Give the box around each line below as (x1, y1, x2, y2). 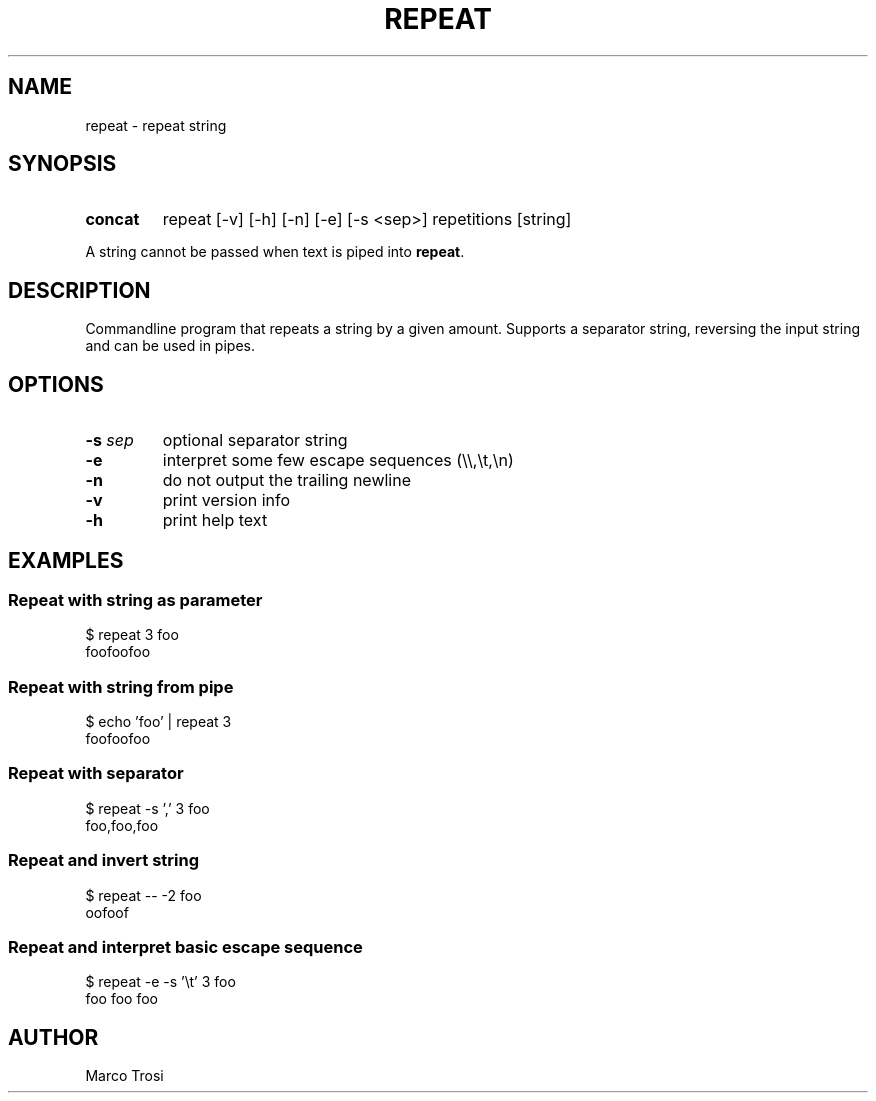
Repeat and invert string (8, 850, 200, 871)
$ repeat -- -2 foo (85, 886, 202, 904)
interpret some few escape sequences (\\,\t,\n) (162, 450, 514, 471)
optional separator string (162, 430, 348, 451)
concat (85, 209, 140, 230)
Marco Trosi (85, 1067, 164, 1085)
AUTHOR (8, 1024, 99, 1050)
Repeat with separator (8, 763, 184, 784)
